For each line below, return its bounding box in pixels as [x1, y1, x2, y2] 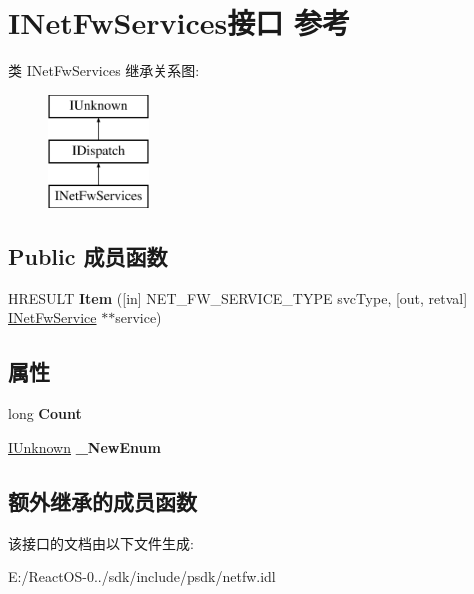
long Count [8, 403, 82, 424]
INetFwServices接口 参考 [8, 2, 350, 43]
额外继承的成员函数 [8, 485, 197, 516]
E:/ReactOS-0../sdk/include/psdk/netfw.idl [8, 566, 276, 587]
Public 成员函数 [8, 241, 168, 272]
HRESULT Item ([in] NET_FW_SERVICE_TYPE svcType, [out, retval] [8, 287, 468, 308]
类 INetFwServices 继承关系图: [8, 60, 200, 81]
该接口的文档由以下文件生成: [8, 532, 194, 553]
